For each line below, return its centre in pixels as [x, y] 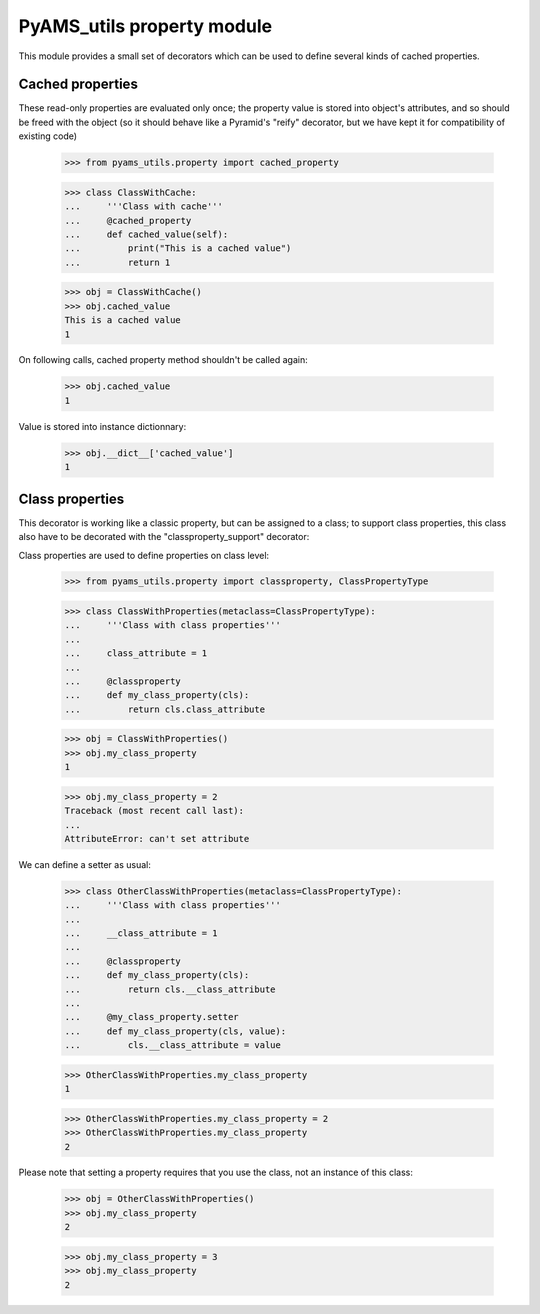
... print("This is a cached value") [178, 248]
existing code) [48, 136]
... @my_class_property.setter [151, 1017]
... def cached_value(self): [146, 234]
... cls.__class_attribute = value [173, 1045]
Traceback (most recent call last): [154, 811]
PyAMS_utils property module [145, 26]
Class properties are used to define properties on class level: [144, 555]
